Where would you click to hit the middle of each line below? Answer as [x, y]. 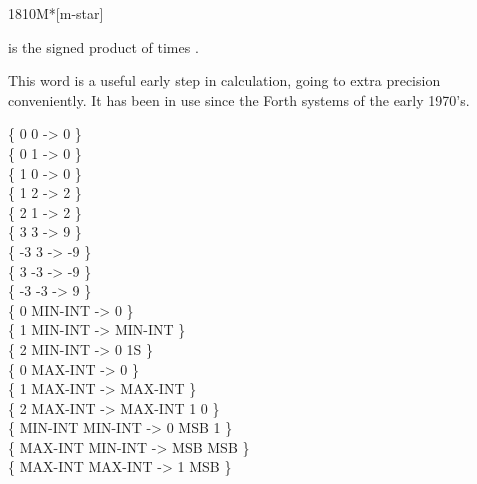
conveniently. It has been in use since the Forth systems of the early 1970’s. [239, 99]
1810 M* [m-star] [56, 13]
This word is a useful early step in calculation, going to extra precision [224, 80]
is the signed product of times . [103, 46]
